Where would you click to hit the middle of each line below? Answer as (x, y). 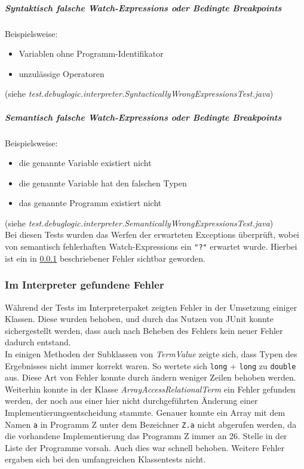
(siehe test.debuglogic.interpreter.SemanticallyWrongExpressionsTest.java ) (139, 223)
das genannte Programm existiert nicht (90, 203)
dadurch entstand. (38, 342)
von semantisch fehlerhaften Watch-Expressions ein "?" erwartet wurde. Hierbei (151, 246)
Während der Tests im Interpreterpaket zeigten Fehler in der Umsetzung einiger (151, 307)
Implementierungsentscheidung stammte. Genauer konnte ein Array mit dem (145, 412)
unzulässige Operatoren (62, 73)
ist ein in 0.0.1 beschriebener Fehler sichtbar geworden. (105, 258)
